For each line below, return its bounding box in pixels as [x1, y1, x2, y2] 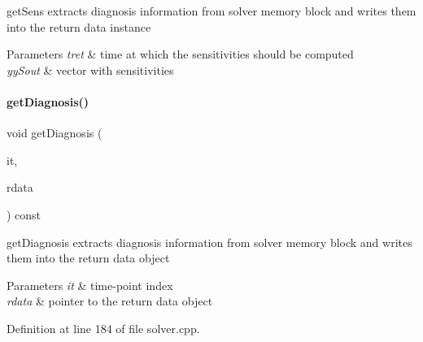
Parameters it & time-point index [7, 276, 173, 293]
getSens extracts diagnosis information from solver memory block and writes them [7, 2, 416, 19]
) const [7, 206, 41, 223]
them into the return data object [7, 249, 170, 266]
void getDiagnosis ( [7, 124, 102, 141]
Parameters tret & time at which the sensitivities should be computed [7, 45, 354, 63]
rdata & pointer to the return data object [7, 292, 213, 310]
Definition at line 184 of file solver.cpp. [7, 319, 200, 336]
